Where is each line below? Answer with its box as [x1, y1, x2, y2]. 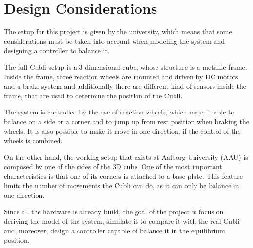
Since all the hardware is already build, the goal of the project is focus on [4, 206, 224, 216]
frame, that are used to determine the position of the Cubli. [4, 90, 183, 100]
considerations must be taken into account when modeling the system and [4, 36, 225, 46]
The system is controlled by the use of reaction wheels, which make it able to [4, 107, 234, 117]
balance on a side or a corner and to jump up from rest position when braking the [4, 116, 249, 126]
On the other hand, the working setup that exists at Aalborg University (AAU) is [4, 152, 248, 162]
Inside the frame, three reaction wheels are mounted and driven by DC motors [4, 71, 238, 81]
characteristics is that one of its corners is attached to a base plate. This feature [4, 171, 243, 181]
